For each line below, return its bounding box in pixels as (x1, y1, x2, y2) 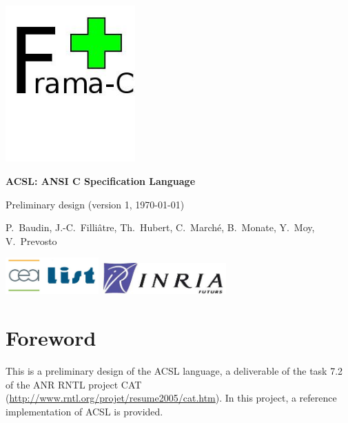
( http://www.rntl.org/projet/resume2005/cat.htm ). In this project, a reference (6, 391, 337, 405)
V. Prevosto (6, 233, 57, 248)
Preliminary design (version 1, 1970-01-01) (6, 197, 185, 211)
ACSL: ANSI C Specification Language (6, 173, 196, 188)
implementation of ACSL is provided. (6, 404, 163, 418)
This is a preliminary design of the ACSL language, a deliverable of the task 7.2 (6, 363, 343, 377)
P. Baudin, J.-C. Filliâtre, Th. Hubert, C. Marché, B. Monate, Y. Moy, (6, 220, 315, 235)
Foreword (6, 324, 96, 352)
